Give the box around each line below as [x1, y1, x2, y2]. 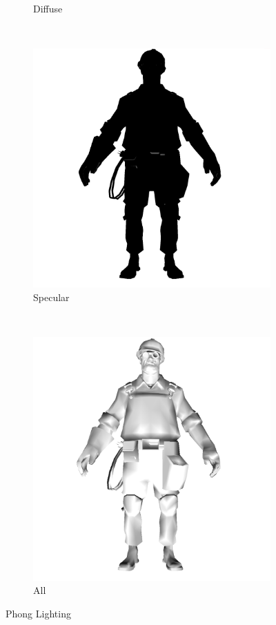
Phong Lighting [6, 606, 71, 620]
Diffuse [33, 1, 63, 15]
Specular [33, 289, 70, 304]
